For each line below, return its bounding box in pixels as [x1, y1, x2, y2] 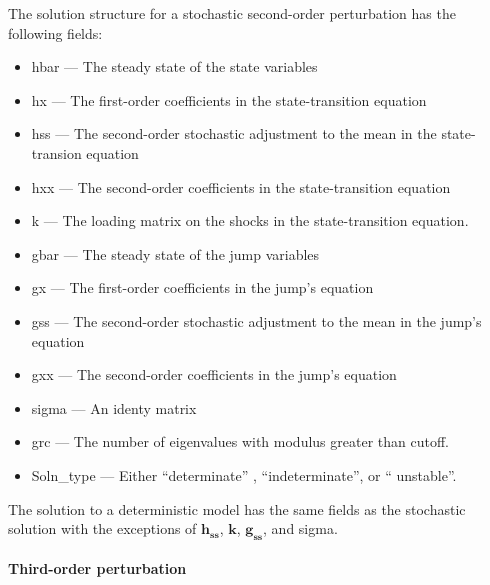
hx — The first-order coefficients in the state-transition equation [31, 89, 427, 110]
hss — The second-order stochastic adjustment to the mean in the [31, 123, 437, 144]
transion [31, 142, 82, 163]
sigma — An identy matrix [31, 397, 197, 418]
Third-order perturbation [8, 558, 187, 579]
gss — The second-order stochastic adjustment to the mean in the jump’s [31, 310, 482, 331]
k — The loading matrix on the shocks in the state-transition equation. [31, 210, 469, 231]
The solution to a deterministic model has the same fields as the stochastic [8, 498, 466, 519]
